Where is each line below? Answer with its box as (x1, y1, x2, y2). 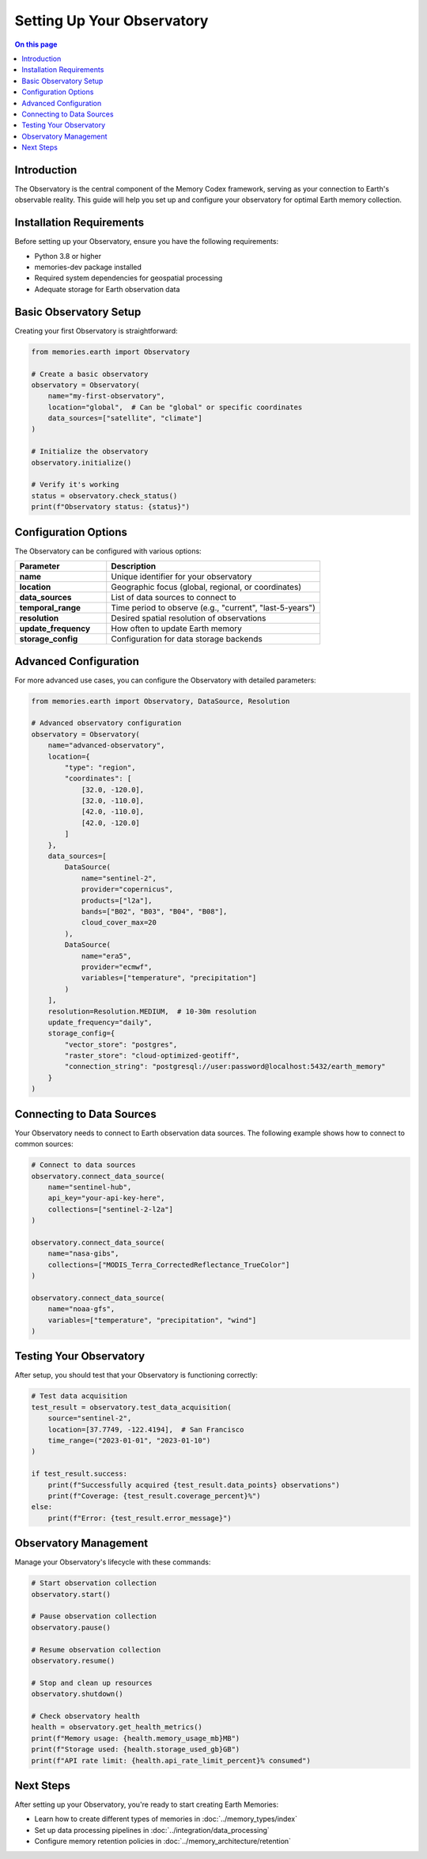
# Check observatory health (31, 1711, 140, 1720)
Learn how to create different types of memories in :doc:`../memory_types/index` (34, 1814, 298, 1824)
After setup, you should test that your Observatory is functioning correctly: (14, 1370, 259, 1380)
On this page (14, 40, 58, 49)
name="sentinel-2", (81, 873, 157, 883)
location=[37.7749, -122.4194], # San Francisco (47, 1425, 244, 1434)
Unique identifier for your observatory (111, 571, 252, 582)
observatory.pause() (31, 1623, 111, 1632)
